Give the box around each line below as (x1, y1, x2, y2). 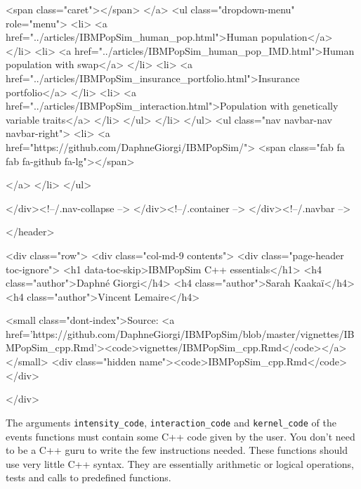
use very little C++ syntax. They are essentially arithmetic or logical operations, (6, 456, 355, 471)
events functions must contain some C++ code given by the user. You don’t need (6, 429, 355, 443)
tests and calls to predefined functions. (6, 470, 171, 485)
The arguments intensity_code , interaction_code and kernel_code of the (6, 415, 336, 429)
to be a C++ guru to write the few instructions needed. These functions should (6, 443, 348, 457)
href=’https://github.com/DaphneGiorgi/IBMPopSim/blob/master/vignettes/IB (6, 326, 355, 341)
